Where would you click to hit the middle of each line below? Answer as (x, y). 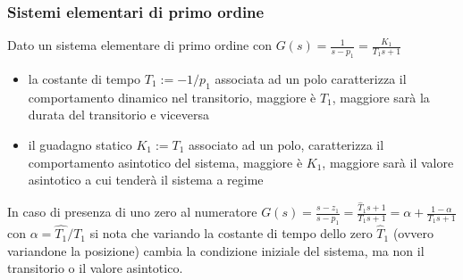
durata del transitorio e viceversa (118, 115)
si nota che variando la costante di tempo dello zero (231, 233)
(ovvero (413, 233)
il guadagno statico (80, 144)
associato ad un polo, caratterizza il (286, 144)
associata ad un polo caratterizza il (311, 78)
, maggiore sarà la (381, 97)
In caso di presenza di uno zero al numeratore (132, 212)
